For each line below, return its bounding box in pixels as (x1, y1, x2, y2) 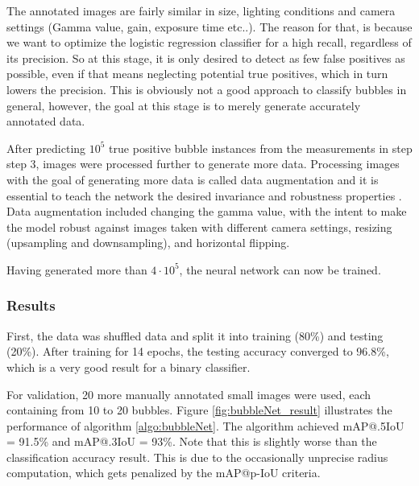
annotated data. (6, 113, 85, 130)
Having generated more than (6, 261, 147, 278)
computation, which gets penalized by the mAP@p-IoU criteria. (6, 464, 321, 481)
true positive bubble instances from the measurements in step (109, 139, 413, 156)
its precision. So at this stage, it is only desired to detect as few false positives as (6, 49, 405, 66)
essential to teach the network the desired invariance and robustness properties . (6, 187, 402, 204)
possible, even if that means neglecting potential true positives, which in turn (6, 65, 388, 82)
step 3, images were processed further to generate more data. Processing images (6, 155, 400, 172)
